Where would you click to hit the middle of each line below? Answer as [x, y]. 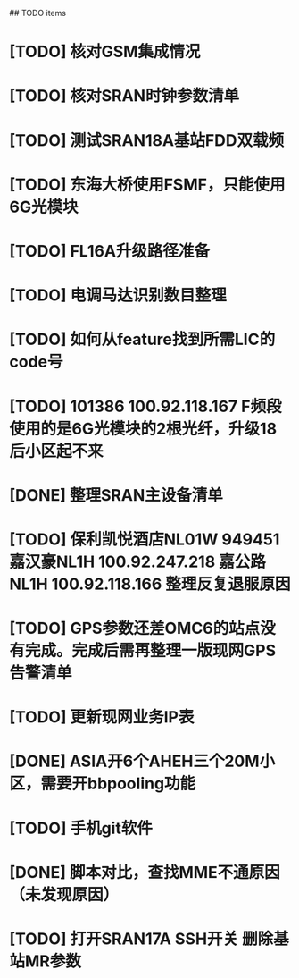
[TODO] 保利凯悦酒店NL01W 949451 [145, 539]
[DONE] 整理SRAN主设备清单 [116, 495]
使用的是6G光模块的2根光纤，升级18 [143, 429]
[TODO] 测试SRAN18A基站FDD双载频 [146, 140]
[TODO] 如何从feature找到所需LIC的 [142, 340]
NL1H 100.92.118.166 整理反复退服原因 [150, 584]
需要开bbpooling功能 [118, 784]
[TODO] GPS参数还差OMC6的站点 [135, 628]
